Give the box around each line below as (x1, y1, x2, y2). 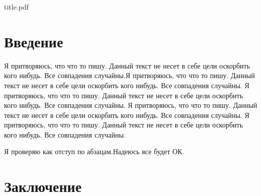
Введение (4, 31, 63, 51)
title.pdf (4, 2, 29, 12)
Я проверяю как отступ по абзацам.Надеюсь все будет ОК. (4, 146, 184, 157)
